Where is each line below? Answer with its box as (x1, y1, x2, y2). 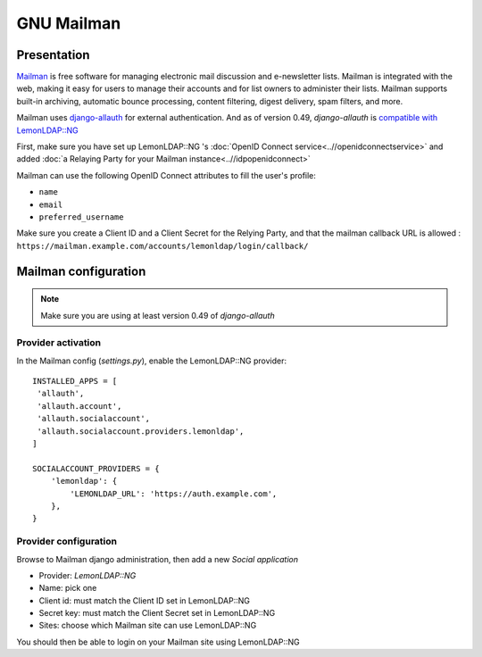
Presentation (16, 47, 90, 62)
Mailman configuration (16, 263, 146, 279)
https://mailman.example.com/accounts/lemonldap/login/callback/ (16, 241, 309, 251)
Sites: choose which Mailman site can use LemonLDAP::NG (38, 620, 257, 631)
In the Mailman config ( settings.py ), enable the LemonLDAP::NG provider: (16, 355, 287, 366)
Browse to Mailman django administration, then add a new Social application (16, 553, 299, 564)
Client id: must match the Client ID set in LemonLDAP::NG (38, 595, 250, 606)
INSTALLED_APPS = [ (32, 376, 118, 387)
